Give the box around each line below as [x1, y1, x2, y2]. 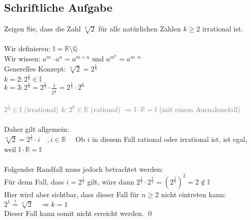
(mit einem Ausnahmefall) [159, 103, 241, 114]
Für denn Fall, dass [4, 176, 64, 187]
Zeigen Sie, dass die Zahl [4, 23, 81, 34]
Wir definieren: [4, 43, 51, 54]
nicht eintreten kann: [161, 189, 226, 199]
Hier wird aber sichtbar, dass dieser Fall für [4, 189, 139, 199]
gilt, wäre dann [87, 176, 134, 187]
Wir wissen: [4, 53, 41, 63]
